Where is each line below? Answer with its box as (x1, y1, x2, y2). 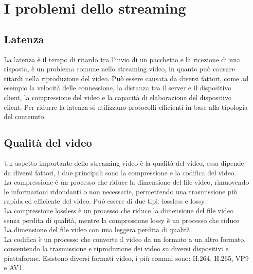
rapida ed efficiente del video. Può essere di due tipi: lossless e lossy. (4, 196, 206, 206)
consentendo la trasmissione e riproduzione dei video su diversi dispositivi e (4, 243, 229, 254)
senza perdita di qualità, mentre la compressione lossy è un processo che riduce (4, 215, 239, 225)
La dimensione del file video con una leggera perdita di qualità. (4, 224, 192, 235)
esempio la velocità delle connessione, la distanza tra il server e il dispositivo (4, 83, 232, 93)
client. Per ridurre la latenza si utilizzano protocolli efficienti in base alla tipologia (4, 102, 248, 112)
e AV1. (4, 262, 24, 273)
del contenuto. (4, 111, 46, 121)
